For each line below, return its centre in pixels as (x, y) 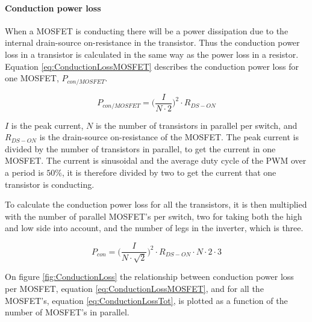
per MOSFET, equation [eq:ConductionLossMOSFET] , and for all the (134, 289)
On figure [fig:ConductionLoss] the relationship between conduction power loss (149, 277)
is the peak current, (47, 125)
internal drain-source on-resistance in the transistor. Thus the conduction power (152, 42)
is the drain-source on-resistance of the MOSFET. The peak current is (169, 137)
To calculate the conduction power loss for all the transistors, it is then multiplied (156, 204)
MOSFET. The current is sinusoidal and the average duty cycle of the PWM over (156, 160)
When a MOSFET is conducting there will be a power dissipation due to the (147, 30)
